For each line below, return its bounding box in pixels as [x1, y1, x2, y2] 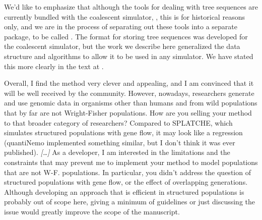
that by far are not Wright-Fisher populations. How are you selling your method [4, 107, 252, 118]
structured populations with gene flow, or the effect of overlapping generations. [4, 177, 248, 187]
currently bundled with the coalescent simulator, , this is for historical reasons [4, 11, 245, 22]
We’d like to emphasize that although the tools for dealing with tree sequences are [4, 2, 258, 12]
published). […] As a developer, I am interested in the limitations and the [4, 147, 230, 157]
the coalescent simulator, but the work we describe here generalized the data [4, 41, 240, 51]
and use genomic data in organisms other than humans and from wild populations [4, 97, 257, 108]
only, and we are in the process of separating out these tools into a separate [4, 21, 237, 32]
